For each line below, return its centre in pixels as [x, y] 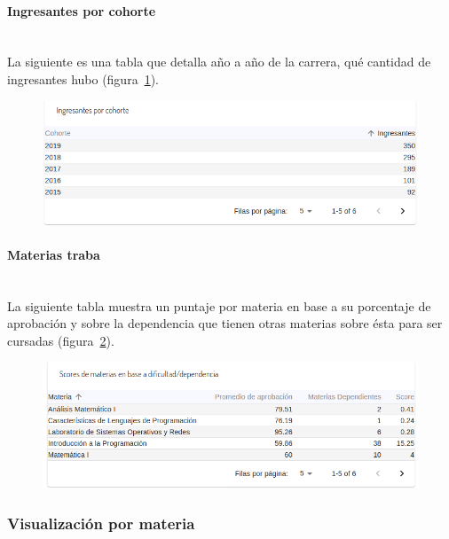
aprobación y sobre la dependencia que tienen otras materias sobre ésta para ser [225, 323]
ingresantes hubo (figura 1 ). [83, 78]
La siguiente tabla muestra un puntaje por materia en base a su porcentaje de [219, 305]
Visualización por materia [101, 523]
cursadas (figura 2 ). [61, 340]
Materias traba [54, 254]
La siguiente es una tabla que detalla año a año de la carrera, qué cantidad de [219, 62]
